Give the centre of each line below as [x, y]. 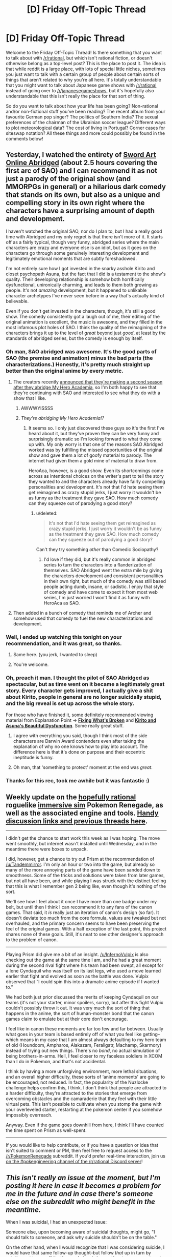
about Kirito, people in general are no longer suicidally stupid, [84, 697]
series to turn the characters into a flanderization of [98, 565]
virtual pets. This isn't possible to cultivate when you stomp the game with [84, 1104]
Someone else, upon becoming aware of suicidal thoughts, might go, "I [80, 1232]
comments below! [24, 138]
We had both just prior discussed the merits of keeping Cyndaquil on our [82, 997]
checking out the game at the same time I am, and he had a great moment [83, 960]
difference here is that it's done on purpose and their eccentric [79, 752]
